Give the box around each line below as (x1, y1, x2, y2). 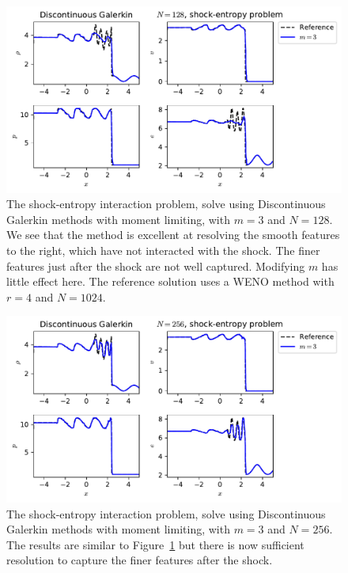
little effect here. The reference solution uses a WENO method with (6, 273, 335, 290)
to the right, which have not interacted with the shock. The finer (6, 241, 320, 258)
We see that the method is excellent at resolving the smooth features (6, 226, 340, 243)
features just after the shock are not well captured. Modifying (6, 257, 305, 274)
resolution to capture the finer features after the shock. (6, 552, 273, 568)
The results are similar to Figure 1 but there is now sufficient (6, 536, 304, 552)
